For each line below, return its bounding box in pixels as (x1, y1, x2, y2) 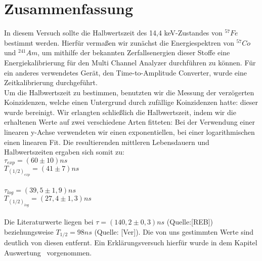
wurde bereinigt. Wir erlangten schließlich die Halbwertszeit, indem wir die (4, 106, 236, 117)
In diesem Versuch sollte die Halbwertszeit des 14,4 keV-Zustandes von (4, 27, 223, 38)
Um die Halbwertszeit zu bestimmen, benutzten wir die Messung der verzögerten (4, 87, 254, 97)
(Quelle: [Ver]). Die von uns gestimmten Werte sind (94, 226, 254, 237)
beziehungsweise (4, 226, 54, 237)
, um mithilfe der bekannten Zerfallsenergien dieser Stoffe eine (37, 47, 230, 58)
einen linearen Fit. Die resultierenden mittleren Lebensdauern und (4, 136, 209, 147)
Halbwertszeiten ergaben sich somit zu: (4, 146, 124, 157)
